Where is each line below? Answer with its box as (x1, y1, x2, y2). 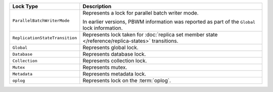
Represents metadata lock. (82, 70, 147, 77)
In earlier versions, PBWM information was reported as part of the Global (82, 18, 255, 25)
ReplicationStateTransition (12, 35, 77, 40)
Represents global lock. (82, 44, 139, 51)
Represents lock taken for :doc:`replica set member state (82, 31, 218, 38)
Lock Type (12, 3, 38, 10)
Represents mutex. (82, 64, 127, 70)
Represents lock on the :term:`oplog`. (82, 77, 171, 84)
